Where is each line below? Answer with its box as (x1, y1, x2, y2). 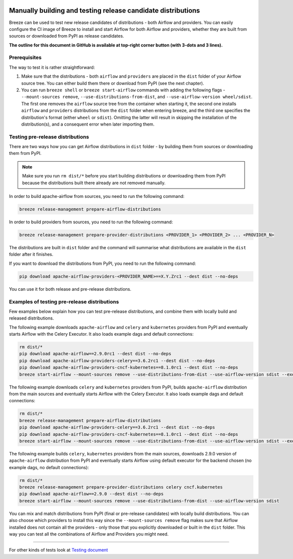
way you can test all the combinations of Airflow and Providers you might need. (9, 531, 169, 537)
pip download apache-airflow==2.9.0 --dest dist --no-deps (19, 491, 164, 497)
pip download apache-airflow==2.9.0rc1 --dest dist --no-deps (19, 351, 171, 357)
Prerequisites (9, 54, 42, 61)
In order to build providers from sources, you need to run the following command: (9, 219, 173, 225)
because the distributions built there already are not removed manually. (22, 180, 166, 186)
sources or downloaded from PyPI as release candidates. (9, 33, 125, 39)
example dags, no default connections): (9, 464, 89, 470)
